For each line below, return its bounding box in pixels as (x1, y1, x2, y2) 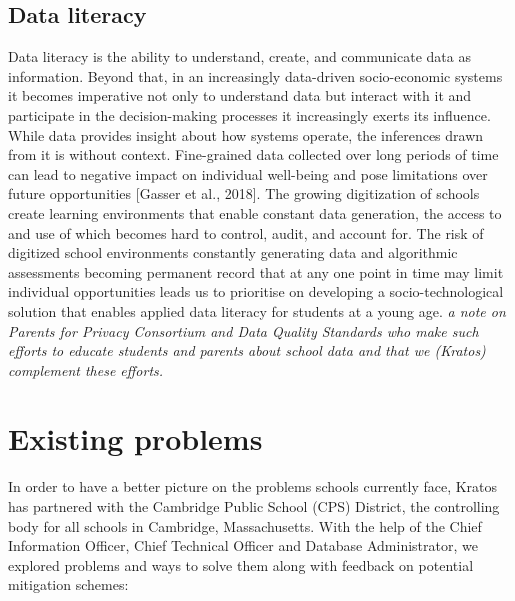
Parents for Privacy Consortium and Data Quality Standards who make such (8, 320, 479, 341)
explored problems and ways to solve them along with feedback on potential (8, 554, 474, 575)
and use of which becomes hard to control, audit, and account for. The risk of (8, 222, 484, 243)
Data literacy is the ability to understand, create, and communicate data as (8, 46, 471, 67)
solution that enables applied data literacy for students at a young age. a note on (8, 300, 506, 321)
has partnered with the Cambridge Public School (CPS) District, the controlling (8, 496, 500, 517)
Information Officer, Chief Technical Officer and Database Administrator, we (8, 535, 478, 556)
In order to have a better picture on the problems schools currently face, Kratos (8, 476, 498, 497)
